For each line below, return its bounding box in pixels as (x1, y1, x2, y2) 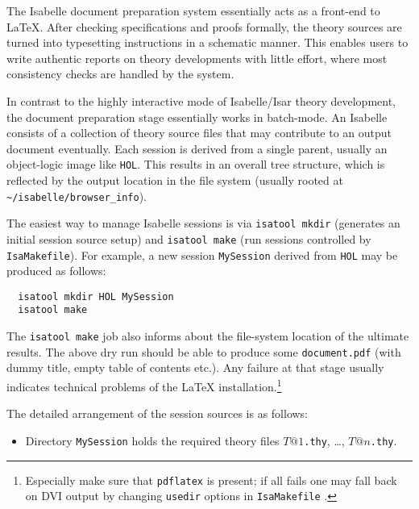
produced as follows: (6, 262, 106, 279)
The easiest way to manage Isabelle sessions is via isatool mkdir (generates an (6, 215, 400, 232)
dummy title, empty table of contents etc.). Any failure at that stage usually (6, 359, 384, 376)
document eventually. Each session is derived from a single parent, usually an (6, 140, 388, 156)
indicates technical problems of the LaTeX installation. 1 (6, 376, 282, 394)
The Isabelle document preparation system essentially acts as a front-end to (6, 2, 380, 19)
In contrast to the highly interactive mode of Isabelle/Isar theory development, (6, 92, 396, 109)
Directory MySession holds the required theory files (25, 432, 280, 449)
